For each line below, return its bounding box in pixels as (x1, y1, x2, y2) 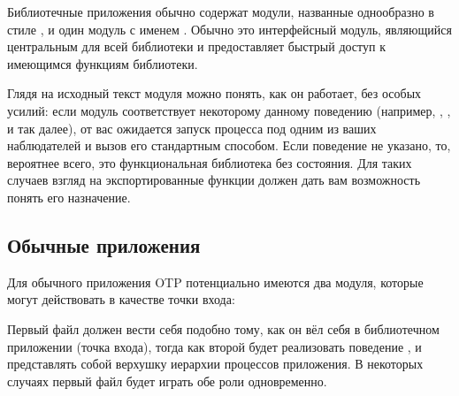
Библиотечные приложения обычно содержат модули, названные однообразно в (7, 3, 434, 20)
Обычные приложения (7, 231, 201, 258)
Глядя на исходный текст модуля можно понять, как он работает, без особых (7, 84, 422, 103)
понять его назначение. (7, 187, 131, 206)
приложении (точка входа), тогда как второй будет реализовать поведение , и (7, 337, 422, 355)
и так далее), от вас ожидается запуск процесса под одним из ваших (7, 118, 377, 137)
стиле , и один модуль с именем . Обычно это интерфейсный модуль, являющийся (7, 19, 452, 38)
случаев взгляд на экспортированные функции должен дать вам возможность (7, 171, 421, 189)
